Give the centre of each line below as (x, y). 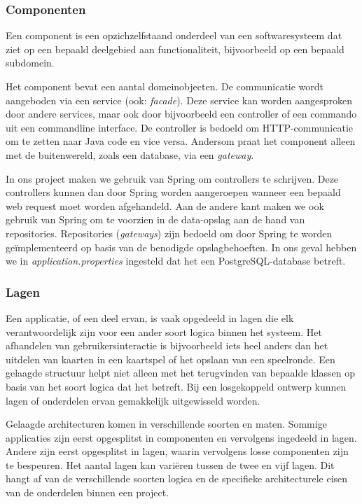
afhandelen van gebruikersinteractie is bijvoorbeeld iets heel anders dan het (167, 345)
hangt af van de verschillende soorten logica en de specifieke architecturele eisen (177, 478)
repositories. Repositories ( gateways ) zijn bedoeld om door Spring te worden (169, 233)
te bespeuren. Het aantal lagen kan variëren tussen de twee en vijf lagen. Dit (170, 464)
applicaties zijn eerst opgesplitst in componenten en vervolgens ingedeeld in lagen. (181, 437)
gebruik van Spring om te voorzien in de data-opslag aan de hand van (155, 219)
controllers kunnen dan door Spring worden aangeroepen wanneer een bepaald (173, 192)
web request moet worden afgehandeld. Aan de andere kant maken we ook (165, 205)
